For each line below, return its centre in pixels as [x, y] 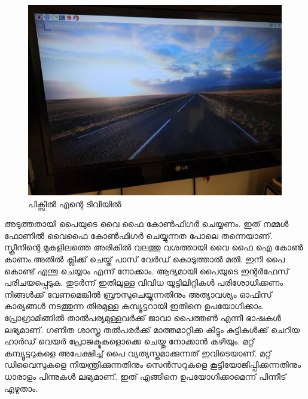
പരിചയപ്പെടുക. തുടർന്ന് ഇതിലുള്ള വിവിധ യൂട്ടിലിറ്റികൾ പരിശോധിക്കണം [144, 282]
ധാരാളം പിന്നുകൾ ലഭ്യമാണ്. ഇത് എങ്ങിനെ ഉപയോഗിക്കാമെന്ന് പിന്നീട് [145, 376]
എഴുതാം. [21, 388]
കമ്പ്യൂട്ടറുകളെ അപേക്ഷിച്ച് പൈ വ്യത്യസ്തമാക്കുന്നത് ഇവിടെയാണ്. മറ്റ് [138, 353]
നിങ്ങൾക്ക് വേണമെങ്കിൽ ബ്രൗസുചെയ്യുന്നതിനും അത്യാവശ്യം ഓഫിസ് [138, 294]
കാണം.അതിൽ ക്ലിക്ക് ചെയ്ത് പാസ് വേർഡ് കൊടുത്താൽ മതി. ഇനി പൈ [144, 259]
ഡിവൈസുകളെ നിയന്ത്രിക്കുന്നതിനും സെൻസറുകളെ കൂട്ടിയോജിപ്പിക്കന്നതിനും [153, 365]
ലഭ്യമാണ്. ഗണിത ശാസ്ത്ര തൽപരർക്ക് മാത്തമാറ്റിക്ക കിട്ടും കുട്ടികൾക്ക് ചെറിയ [152, 329]
